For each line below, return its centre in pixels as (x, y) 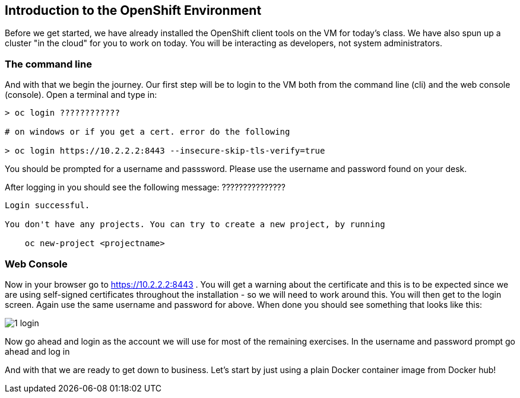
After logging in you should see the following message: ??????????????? (145, 187)
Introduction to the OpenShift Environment (133, 10)
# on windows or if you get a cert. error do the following (148, 132)
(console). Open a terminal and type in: (81, 95)
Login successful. (47, 206)
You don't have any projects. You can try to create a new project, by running (195, 225)
